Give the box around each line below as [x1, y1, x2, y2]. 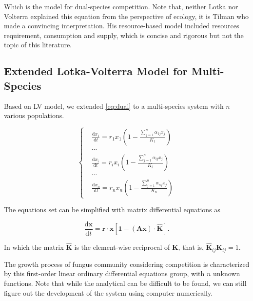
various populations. [4, 110, 64, 120]
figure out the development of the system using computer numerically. [4, 287, 213, 298]
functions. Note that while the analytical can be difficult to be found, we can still [4, 278, 247, 288]
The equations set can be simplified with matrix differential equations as [4, 204, 220, 215]
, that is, [178, 242, 204, 252]
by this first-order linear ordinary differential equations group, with [4, 268, 205, 279]
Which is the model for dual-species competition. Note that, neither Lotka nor [4, 1, 238, 11]
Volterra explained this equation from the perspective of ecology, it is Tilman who [4, 11, 249, 21]
